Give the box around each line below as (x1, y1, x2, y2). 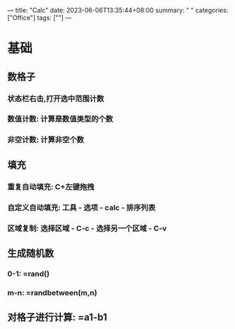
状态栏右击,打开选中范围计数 (7, 93, 105, 103)
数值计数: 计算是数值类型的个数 (7, 114, 113, 124)
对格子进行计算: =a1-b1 (7, 311, 108, 323)
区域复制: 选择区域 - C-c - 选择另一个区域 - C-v (7, 223, 167, 233)
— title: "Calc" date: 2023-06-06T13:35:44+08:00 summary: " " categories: (7, 6, 229, 14)
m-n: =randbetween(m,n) (7, 287, 98, 297)
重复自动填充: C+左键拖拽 (7, 181, 95, 191)
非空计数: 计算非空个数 (7, 135, 84, 145)
